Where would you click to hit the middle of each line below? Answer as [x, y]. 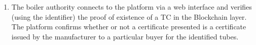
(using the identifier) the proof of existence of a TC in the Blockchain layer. [129, 16]
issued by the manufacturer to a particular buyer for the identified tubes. [125, 36]
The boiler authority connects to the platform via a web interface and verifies [132, 7]
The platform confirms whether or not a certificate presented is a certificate [129, 27]
